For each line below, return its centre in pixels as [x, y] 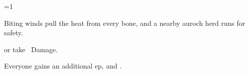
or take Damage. [31, 49]
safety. [14, 33]
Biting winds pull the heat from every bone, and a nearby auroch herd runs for [125, 23]
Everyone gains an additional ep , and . [63, 66]
